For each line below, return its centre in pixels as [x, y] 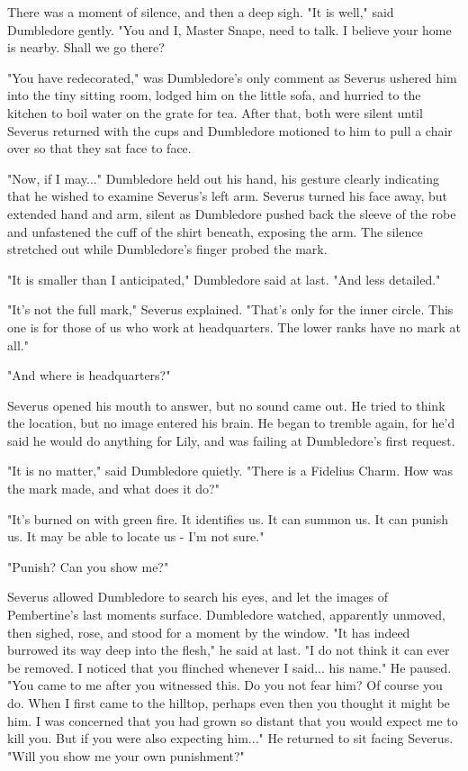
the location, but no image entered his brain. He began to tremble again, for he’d [231, 423]
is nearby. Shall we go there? [86, 47]
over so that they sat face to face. [99, 148]
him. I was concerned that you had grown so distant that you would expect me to [233, 720]
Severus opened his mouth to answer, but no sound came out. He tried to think [226, 405]
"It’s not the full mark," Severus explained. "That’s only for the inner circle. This [230, 309]
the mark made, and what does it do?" [113, 489]
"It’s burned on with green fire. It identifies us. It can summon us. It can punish [228, 518]
